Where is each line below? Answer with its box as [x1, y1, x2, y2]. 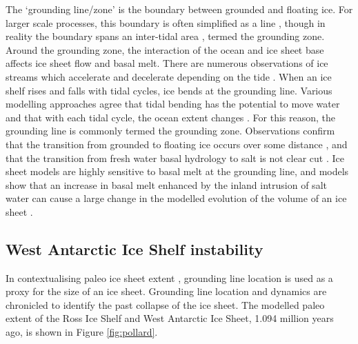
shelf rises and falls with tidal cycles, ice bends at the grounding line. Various [6, 83, 332, 97]
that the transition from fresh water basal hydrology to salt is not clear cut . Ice [6, 150, 344, 165]
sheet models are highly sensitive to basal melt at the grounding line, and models [6, 164, 349, 179]
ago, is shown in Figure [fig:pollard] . [6, 325, 158, 339]
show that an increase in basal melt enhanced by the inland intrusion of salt [6, 177, 327, 192]
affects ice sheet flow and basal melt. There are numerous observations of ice [6, 56, 328, 70]
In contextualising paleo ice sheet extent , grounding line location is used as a [6, 270, 333, 285]
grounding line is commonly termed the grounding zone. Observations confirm [6, 123, 335, 138]
